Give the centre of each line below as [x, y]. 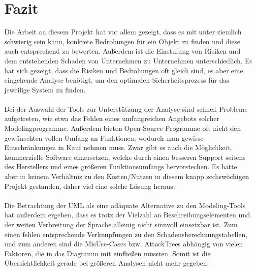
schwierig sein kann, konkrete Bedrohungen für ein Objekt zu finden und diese [122, 41]
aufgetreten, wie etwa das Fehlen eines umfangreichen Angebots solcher [112, 118]
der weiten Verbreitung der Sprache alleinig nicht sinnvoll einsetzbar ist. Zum [121, 224]
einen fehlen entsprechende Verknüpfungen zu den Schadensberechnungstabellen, [126, 234]
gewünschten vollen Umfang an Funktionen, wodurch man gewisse [104, 137]
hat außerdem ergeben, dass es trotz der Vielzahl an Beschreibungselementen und [127, 215]
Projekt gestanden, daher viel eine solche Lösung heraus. [90, 186]
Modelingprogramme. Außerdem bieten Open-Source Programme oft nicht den [123, 128]
